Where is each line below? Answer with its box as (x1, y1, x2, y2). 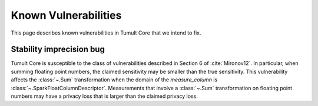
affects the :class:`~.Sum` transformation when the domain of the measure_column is (11, 76, 218, 83)
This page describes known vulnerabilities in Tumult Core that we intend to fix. (11, 29, 201, 36)
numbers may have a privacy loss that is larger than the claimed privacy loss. (11, 93, 198, 100)
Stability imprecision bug (11, 45, 105, 54)
